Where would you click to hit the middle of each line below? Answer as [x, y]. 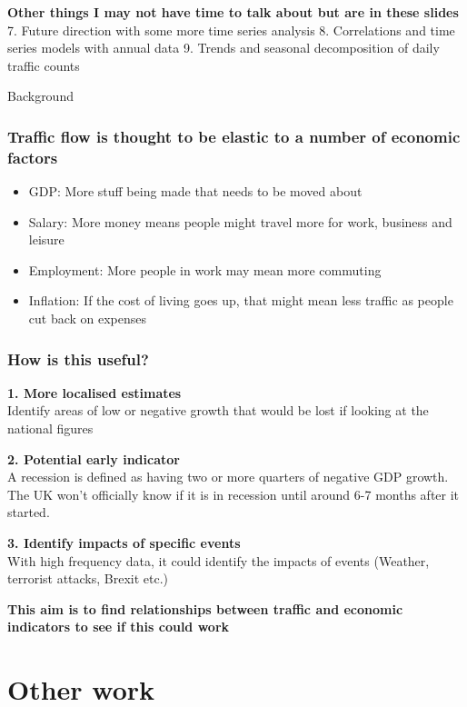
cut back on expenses [88, 319]
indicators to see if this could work [119, 627]
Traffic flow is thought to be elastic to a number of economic [234, 136]
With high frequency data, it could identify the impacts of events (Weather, [219, 560]
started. [29, 512]
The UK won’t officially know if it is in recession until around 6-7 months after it [233, 494]
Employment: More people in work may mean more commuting [205, 269]
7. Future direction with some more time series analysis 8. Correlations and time [231, 30]
